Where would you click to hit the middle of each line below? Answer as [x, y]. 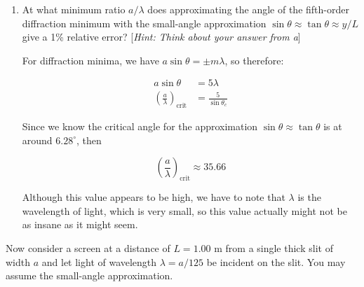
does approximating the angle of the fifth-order [248, 9]
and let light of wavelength [99, 261]
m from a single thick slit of [274, 248]
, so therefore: [254, 60]
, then [89, 140]
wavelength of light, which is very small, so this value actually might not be [184, 210]
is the [309, 197]
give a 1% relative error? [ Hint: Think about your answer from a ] [161, 37]
